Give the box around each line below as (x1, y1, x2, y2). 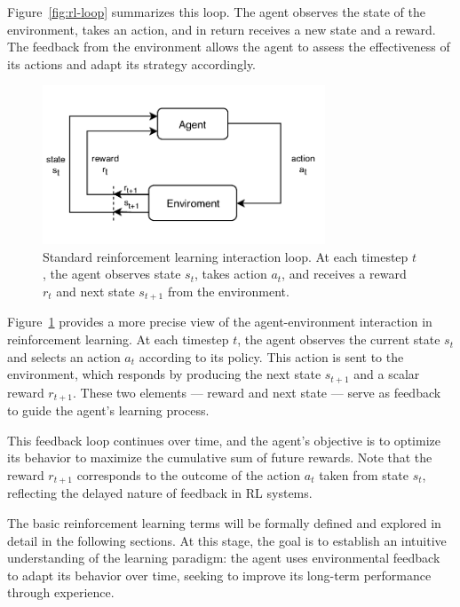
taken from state (319, 465, 408, 484)
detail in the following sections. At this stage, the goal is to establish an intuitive (7, 531, 447, 549)
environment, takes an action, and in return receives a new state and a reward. (7, 20, 436, 38)
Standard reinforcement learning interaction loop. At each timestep (43, 247, 408, 265)
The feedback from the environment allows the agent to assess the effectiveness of (7, 37, 450, 56)
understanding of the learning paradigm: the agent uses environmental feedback (7, 548, 440, 567)
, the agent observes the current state (237, 330, 440, 349)
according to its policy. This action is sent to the (139, 347, 404, 366)
